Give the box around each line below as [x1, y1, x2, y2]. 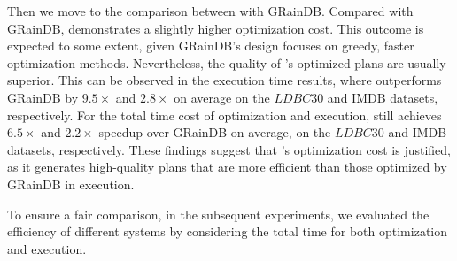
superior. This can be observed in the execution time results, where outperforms [7, 71, 442, 89]
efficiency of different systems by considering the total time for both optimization [7, 222, 448, 241]
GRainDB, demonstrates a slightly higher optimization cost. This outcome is [7, 19, 424, 37]
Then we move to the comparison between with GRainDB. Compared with [7, 2, 414, 19]
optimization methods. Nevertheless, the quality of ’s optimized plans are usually [7, 53, 446, 72]
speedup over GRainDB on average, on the [98, 123, 331, 142]
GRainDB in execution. [7, 174, 135, 193]
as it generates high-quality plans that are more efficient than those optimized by [7, 157, 447, 176]
